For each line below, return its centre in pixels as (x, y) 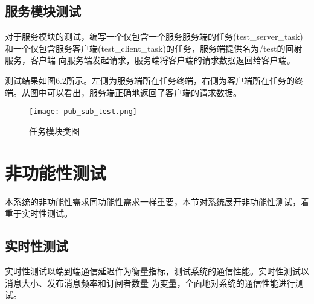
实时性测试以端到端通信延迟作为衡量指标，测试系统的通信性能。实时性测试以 (157, 271)
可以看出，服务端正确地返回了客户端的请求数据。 (144, 92)
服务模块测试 (43, 11)
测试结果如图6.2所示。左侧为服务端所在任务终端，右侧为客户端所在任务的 (150, 80)
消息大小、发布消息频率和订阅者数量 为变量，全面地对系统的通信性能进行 (150, 283)
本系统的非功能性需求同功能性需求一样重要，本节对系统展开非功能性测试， (153, 201)
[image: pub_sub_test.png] (83, 112)
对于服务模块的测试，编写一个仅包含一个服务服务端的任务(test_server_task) (154, 36)
